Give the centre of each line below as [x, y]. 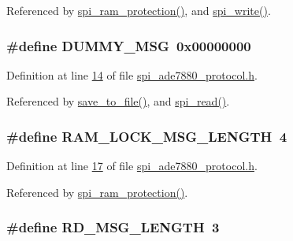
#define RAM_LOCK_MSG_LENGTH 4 [147, 136]
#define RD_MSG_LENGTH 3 [113, 227]
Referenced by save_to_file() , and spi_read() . [118, 101]
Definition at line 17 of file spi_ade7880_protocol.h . [132, 166]
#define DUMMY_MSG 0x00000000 [129, 45]
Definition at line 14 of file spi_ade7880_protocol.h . [132, 74]
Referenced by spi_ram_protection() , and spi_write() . [139, 10]
